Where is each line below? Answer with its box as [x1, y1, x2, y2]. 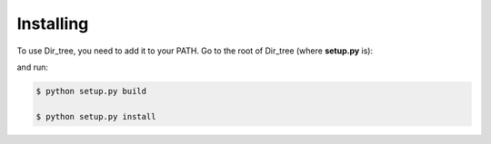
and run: [16, 62, 49, 72]
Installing [16, 14, 89, 34]
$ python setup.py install [35, 111, 156, 121]
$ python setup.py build [35, 86, 147, 96]
